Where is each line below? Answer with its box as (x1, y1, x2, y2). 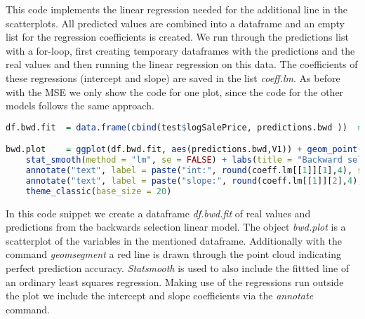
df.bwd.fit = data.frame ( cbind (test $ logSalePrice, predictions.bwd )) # (6, 122, 363, 133)
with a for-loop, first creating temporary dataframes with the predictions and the (6, 43, 355, 57)
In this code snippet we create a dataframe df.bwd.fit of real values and (6, 205, 311, 220)
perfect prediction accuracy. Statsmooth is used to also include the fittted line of (6, 261, 350, 276)
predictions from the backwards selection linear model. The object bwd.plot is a (6, 219, 346, 234)
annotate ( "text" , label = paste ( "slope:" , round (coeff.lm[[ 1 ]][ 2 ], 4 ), (25, 175, 363, 186)
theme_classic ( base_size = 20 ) (25, 186, 172, 196)
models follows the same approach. (6, 98, 154, 113)
